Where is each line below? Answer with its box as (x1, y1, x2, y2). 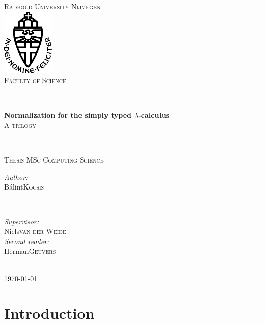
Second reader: (4, 235, 49, 246)
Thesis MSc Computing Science (4, 154, 104, 165)
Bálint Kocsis (4, 181, 44, 192)
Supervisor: (4, 216, 39, 226)
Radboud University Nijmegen (4, 1, 101, 11)
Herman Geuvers (4, 246, 56, 256)
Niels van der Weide (4, 226, 66, 236)
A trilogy (4, 120, 36, 130)
